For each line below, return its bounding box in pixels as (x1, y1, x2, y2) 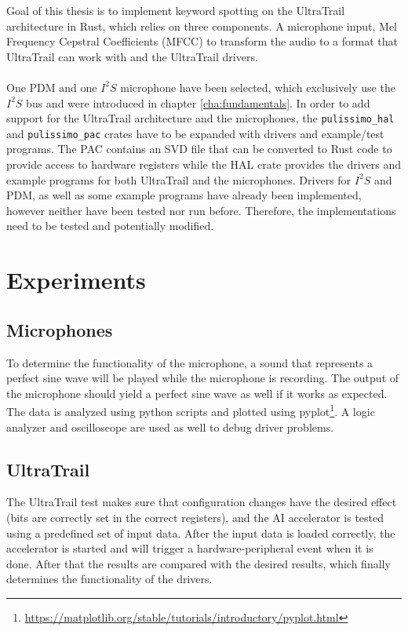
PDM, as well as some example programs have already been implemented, (6, 187, 362, 203)
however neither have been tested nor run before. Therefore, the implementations (6, 202, 396, 218)
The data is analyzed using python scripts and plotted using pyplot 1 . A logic (6, 401, 375, 420)
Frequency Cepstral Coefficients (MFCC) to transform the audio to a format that (6, 33, 398, 49)
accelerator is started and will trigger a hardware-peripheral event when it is (6, 540, 373, 556)
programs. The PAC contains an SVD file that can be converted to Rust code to (6, 140, 392, 157)
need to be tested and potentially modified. (6, 217, 214, 234)
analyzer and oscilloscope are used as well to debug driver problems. (6, 418, 334, 435)
